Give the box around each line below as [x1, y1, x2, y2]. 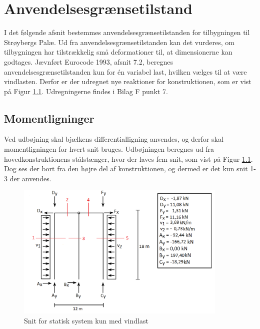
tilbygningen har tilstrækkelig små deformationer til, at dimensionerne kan [4, 47, 232, 57]
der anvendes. [9, 173, 51, 183]
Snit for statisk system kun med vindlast [24, 315, 148, 325]
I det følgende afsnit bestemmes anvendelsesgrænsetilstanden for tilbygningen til [4, 27, 250, 38]
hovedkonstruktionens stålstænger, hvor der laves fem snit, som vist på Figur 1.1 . [4, 153, 253, 164]
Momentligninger [4, 110, 94, 126]
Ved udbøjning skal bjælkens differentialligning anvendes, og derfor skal [4, 134, 223, 144]
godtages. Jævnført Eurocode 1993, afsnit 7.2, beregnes [4, 56, 173, 67]
